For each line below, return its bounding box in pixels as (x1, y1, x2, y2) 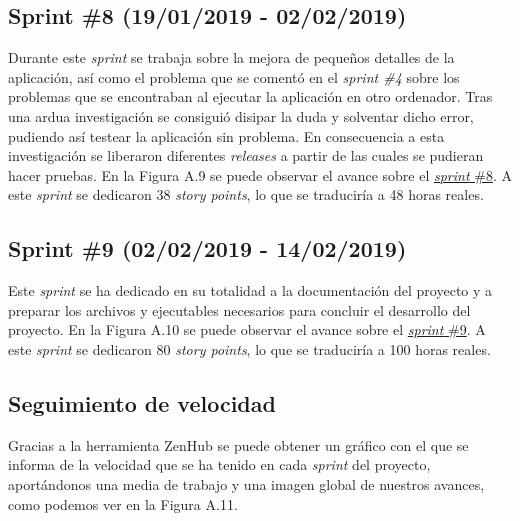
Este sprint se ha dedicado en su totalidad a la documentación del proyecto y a (8, 280, 493, 301)
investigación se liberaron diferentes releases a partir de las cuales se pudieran (8, 145, 484, 166)
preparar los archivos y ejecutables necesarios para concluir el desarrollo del (8, 299, 471, 320)
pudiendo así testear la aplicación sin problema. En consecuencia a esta (8, 125, 445, 146)
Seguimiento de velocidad (8, 387, 276, 418)
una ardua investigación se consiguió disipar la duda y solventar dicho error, (8, 105, 474, 126)
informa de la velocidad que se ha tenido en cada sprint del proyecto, (8, 454, 431, 475)
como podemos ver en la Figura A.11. (8, 493, 238, 514)
